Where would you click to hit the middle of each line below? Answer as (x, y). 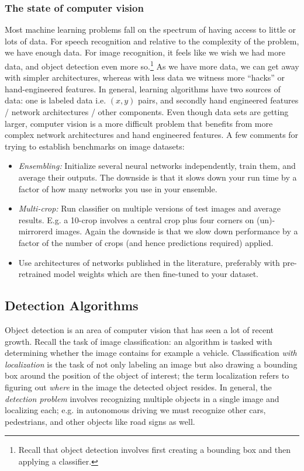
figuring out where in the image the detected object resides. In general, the (138, 387)
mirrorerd (36, 231)
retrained (35, 274)
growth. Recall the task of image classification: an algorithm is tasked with (139, 341)
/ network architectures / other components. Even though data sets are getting (147, 112)
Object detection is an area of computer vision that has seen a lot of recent (139, 329)
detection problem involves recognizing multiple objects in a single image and (142, 398)
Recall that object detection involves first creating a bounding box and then (154, 450)
